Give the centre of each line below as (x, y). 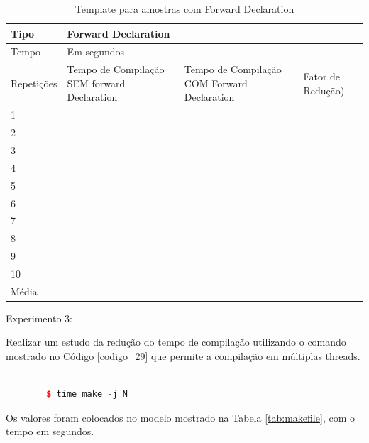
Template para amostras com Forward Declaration (184, 9)
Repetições (34, 83)
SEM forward (96, 83)
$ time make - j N (87, 394)
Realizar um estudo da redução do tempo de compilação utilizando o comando (176, 342)
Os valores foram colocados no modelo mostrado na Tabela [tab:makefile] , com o (180, 417)
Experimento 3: (39, 318)
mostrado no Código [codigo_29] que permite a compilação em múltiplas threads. (183, 356)
